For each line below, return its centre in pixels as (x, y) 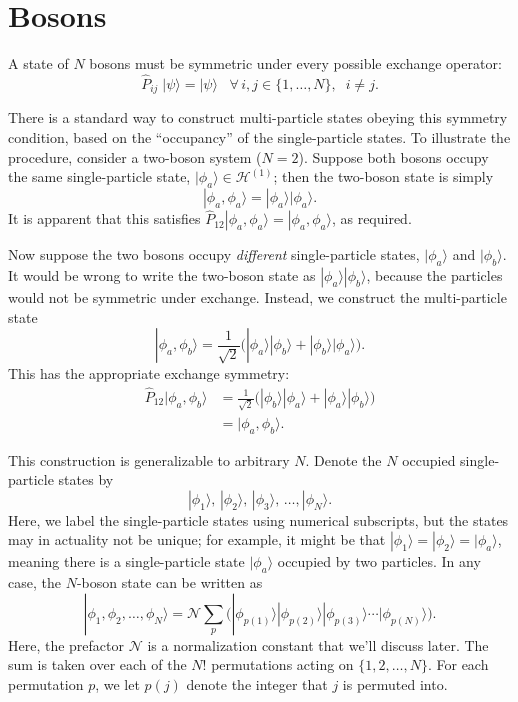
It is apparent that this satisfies (104, 218)
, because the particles (434, 274)
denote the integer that (257, 683)
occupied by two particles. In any (379, 561)
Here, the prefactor (66, 644)
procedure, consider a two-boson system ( (135, 156)
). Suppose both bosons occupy (393, 156)
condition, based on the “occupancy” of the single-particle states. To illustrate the (259, 136)
